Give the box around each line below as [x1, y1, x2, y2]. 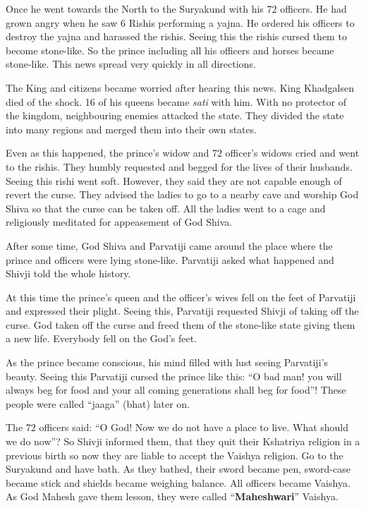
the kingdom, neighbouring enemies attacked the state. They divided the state [6, 108, 344, 123]
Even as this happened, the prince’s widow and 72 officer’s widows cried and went [6, 145, 360, 160]
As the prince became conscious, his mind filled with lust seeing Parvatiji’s [6, 355, 328, 370]
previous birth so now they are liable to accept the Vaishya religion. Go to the [6, 447, 343, 462]
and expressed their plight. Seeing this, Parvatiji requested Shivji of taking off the [6, 303, 359, 318]
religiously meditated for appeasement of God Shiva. [6, 214, 233, 229]
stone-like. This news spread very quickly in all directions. [6, 56, 256, 71]
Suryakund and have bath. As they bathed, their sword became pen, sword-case [6, 461, 350, 476]
